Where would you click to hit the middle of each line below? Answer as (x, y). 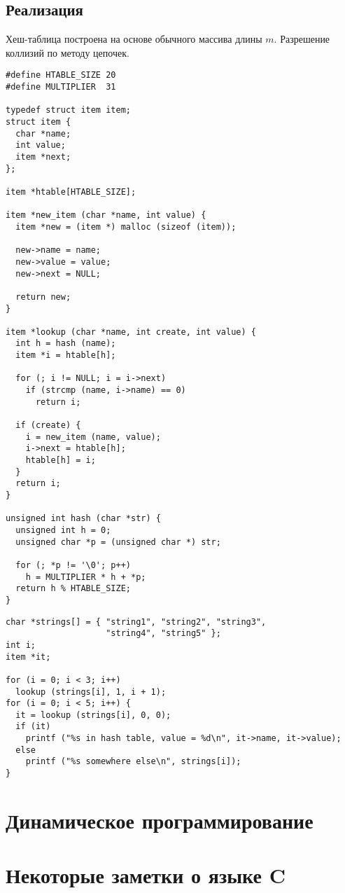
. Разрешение (302, 39)
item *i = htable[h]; (66, 355)
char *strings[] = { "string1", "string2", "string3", (136, 622)
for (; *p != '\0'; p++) (73, 565)
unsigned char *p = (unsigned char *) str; (118, 542)
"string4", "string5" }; (163, 634)
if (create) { (48, 425)
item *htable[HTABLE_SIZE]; (71, 192)
